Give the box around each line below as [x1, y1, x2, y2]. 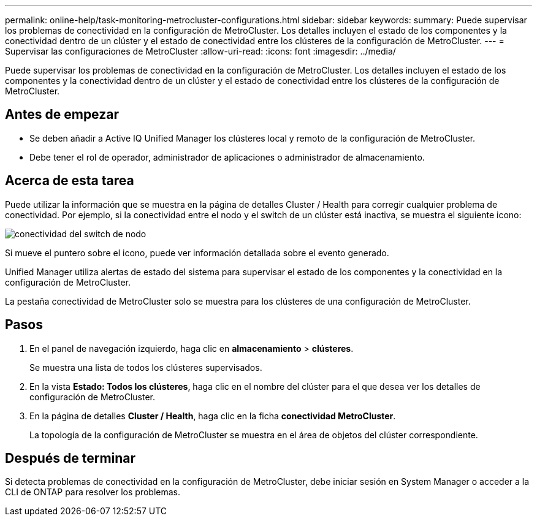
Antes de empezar [5, 107, 119, 123]
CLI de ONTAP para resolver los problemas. [5, 487, 180, 498]
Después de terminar [5, 450, 136, 466]
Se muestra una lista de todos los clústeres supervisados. [29, 362, 262, 373]
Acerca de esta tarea [5, 173, 134, 189]
